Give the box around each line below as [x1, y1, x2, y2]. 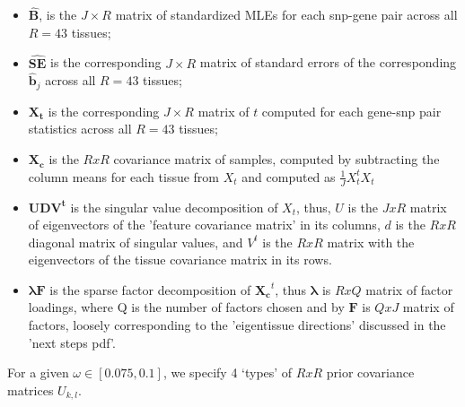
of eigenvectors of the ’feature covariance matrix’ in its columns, [28, 215, 381, 234]
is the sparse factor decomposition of [49, 280, 251, 299]
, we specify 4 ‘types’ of [162, 363, 293, 382]
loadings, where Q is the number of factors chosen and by [28, 298, 345, 316]
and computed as [241, 167, 336, 186]
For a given [7, 363, 69, 382]
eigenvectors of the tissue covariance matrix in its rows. [28, 250, 332, 269]
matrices [7, 380, 54, 399]
